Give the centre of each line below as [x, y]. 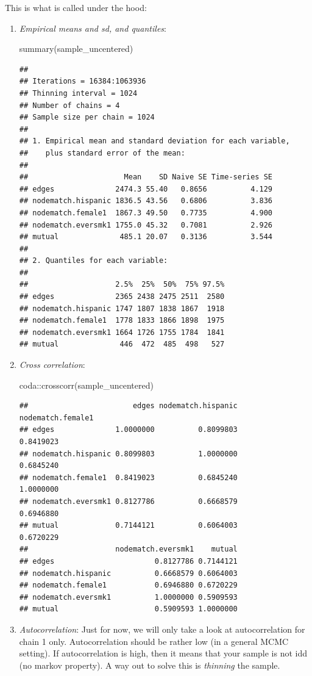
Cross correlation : [52, 365]
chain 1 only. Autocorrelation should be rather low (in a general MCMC [154, 641]
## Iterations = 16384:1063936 [83, 81]
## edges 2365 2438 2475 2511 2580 [122, 297]
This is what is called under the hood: [76, 7]
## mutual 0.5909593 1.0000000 [128, 609]
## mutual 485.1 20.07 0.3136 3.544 [146, 237]
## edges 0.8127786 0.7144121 [128, 561]
